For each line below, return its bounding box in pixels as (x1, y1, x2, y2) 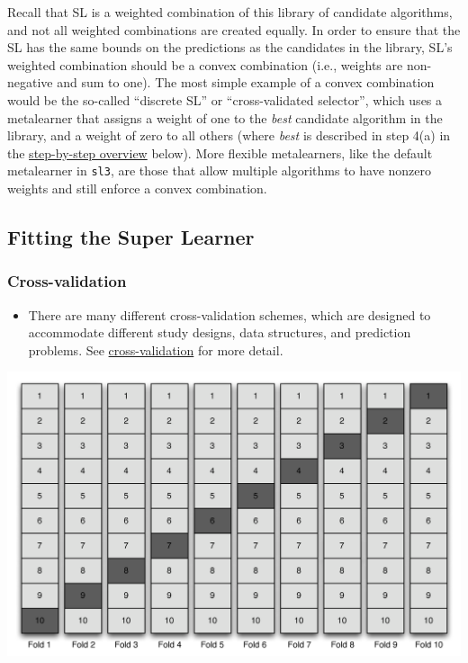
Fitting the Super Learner (7, 222, 255, 250)
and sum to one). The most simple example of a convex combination (57, 73, 435, 92)
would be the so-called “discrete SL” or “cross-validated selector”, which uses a (7, 90, 443, 109)
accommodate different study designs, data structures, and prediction (28, 323, 411, 342)
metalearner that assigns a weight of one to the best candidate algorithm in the (7, 108, 443, 127)
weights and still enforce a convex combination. (7, 179, 267, 197)
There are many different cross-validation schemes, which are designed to (28, 305, 431, 324)
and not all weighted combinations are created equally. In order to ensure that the (7, 20, 461, 39)
